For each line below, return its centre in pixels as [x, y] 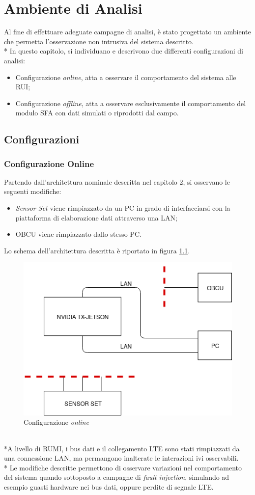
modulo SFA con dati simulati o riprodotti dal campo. [97, 113]
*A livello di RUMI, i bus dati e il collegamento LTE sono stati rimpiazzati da [122, 448]
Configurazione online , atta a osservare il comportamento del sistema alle [126, 77]
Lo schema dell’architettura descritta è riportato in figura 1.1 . [97, 250]
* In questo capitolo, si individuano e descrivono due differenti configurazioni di [124, 51]
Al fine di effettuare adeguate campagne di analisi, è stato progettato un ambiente [127, 32]
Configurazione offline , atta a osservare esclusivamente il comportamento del [131, 103]
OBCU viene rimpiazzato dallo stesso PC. [78, 234]
